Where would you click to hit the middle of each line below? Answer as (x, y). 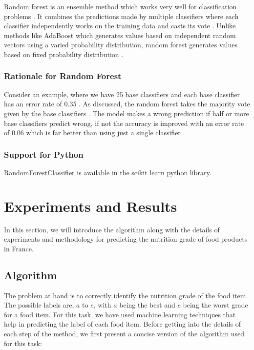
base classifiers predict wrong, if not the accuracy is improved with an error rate (124, 123)
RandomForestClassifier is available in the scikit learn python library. (108, 172)
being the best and (147, 305)
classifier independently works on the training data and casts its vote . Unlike (120, 26)
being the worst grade (215, 305)
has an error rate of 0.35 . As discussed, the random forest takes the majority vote (127, 104)
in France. (19, 248)
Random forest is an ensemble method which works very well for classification (120, 6)
